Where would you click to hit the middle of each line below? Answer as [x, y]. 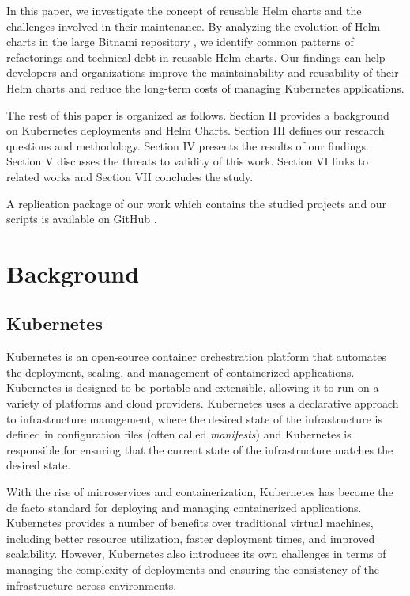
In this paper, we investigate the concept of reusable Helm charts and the [184, 10]
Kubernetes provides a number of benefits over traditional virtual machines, [190, 523]
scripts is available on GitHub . [82, 219]
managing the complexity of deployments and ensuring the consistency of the [193, 569]
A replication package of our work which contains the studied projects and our [197, 203]
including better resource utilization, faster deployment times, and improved [191, 538]
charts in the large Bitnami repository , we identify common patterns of [180, 42]
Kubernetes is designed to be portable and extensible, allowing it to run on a [193, 387]
